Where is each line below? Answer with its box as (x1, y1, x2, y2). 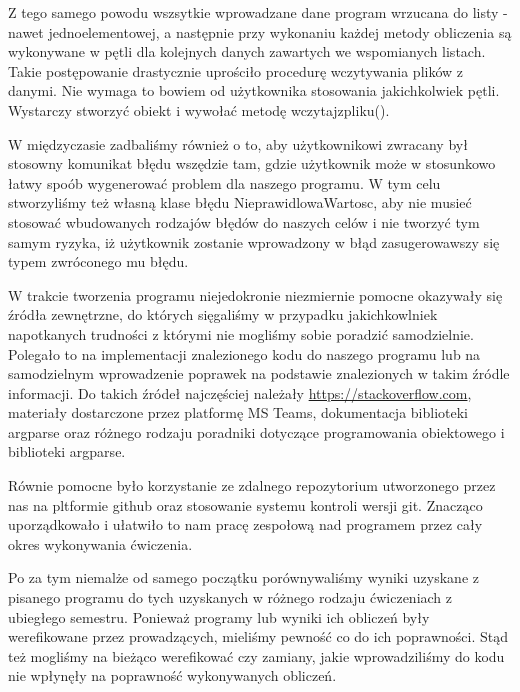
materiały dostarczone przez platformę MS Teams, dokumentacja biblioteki (8, 402, 469, 423)
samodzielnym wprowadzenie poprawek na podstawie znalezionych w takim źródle (8, 363, 510, 384)
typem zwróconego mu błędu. (8, 251, 189, 272)
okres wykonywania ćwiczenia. (8, 533, 193, 554)
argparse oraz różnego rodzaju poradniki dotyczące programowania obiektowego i (8, 421, 505, 442)
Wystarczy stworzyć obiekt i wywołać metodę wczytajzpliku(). (8, 99, 390, 120)
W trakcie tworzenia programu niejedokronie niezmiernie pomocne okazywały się (8, 284, 503, 305)
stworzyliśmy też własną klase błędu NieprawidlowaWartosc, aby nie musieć (8, 192, 472, 213)
